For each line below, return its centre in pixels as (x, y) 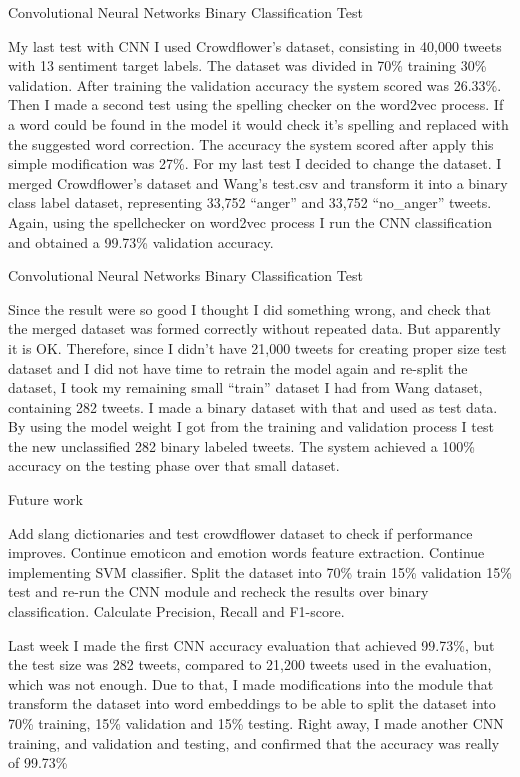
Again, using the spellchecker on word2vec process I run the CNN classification (250, 221)
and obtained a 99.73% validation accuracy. (141, 241)
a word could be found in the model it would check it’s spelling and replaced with (258, 123)
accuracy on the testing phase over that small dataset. (174, 465)
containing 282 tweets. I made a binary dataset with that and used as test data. (253, 406)
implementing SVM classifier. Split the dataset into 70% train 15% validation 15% (260, 571)
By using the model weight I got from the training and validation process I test (251, 426)
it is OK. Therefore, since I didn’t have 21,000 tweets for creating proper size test (257, 347)
